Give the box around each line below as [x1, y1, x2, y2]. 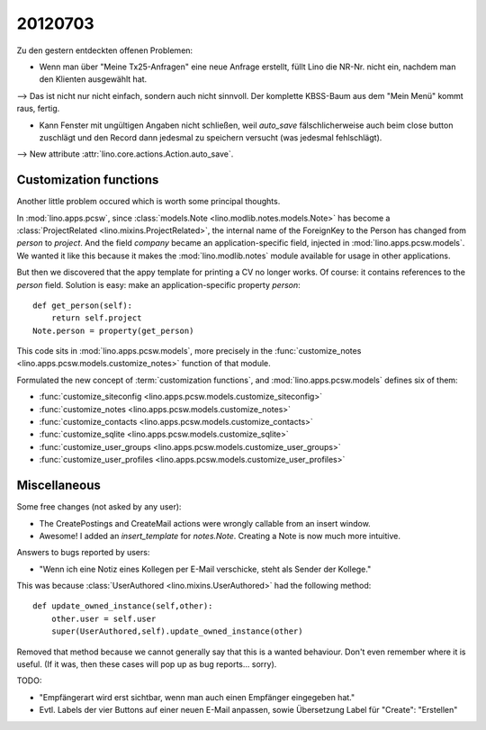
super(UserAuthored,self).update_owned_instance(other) [50, 626, 303, 636]
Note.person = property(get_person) [32, 325, 194, 336]
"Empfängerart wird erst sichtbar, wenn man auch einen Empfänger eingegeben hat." [39, 691, 355, 702]
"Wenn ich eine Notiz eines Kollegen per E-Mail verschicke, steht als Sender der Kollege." [39, 563, 372, 574]
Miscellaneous [16, 478, 101, 493]
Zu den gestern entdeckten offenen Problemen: [16, 45, 193, 56]
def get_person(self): [32, 300, 133, 311]
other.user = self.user [50, 613, 157, 624]
